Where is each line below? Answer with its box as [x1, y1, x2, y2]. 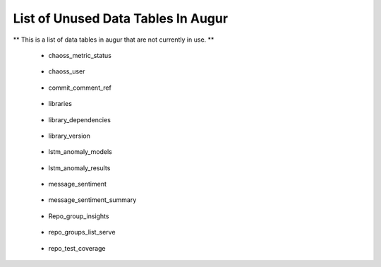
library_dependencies [48, 115, 111, 124]
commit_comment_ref [48, 83, 112, 92]
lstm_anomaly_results [48, 163, 111, 172]
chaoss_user [48, 67, 85, 76]
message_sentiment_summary [48, 196, 137, 204]
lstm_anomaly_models [48, 148, 112, 156]
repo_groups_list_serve [48, 228, 116, 237]
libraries [48, 100, 72, 108]
